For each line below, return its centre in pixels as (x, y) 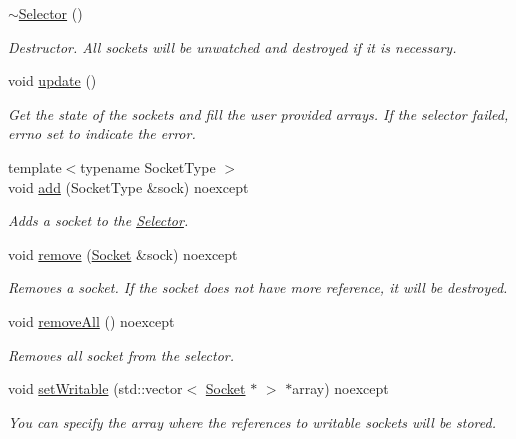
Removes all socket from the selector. (121, 354)
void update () (52, 80)
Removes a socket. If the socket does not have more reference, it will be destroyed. (258, 287)
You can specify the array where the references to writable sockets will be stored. (252, 421)
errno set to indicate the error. (102, 133)
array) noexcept (340, 388)
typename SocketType (148, 166)
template (35, 166)
